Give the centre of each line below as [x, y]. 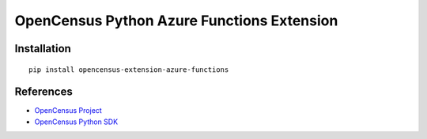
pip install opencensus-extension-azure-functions [129, 69]
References [43, 92]
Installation [43, 49]
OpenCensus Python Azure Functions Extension [176, 21]
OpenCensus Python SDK [76, 122]
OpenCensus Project [68, 111]
